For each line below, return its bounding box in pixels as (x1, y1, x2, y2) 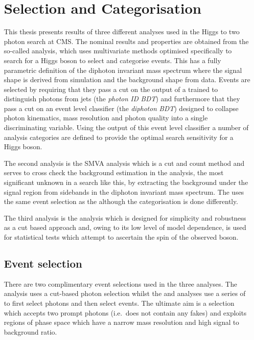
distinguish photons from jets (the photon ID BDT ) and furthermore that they (4, 93, 240, 104)
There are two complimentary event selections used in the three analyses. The (4, 278, 237, 289)
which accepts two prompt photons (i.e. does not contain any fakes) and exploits (4, 307, 247, 317)
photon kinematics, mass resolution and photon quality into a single (4, 113, 208, 123)
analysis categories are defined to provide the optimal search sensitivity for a (4, 132, 233, 142)
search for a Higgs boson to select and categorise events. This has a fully (4, 55, 221, 65)
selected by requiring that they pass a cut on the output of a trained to (4, 84, 218, 94)
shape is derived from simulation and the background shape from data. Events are (4, 74, 251, 85)
